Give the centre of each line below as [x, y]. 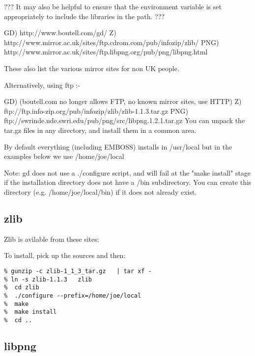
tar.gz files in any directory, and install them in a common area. [100, 130]
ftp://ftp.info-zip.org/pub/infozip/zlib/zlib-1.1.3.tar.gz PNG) [96, 111]
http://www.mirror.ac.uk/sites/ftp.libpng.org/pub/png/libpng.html [106, 52]
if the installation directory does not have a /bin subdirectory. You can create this [128, 182]
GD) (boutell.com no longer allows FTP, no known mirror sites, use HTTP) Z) [123, 101]
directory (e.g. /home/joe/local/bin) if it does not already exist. [100, 191]
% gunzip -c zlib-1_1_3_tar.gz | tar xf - [78, 271]
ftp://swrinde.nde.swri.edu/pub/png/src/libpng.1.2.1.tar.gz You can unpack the [125, 120]
